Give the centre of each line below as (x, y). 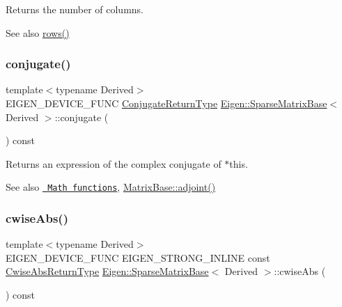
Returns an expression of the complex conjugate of (114, 163)
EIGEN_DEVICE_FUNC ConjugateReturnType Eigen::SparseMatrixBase (166, 103)
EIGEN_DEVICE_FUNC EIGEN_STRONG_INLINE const (138, 257)
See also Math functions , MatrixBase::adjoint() (111, 187)
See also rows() (38, 32)
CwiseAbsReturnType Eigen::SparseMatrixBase (107, 271)
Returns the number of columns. (75, 9)
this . (239, 163)
